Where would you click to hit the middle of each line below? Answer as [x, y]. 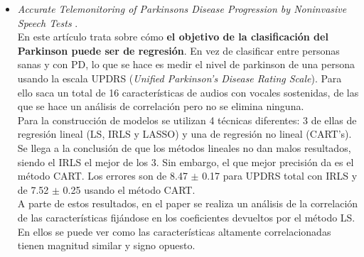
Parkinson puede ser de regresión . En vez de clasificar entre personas [178, 50]
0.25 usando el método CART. [129, 189]
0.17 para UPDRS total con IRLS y [280, 176]
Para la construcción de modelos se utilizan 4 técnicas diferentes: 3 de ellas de [187, 120]
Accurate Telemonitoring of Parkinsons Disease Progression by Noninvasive [182, 9]
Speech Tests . [48, 22]
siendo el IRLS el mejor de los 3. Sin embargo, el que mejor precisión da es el [186, 162]
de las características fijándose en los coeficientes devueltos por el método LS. [186, 217]
